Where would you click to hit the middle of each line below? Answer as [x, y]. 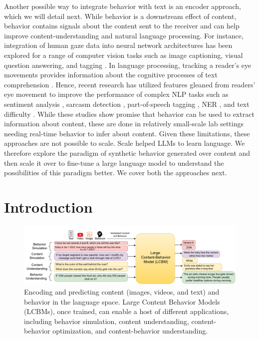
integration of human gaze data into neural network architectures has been [118, 45]
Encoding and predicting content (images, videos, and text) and [122, 292]
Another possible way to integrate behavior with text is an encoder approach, [123, 6]
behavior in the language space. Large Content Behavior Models [122, 301]
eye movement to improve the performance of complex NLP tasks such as [116, 94]
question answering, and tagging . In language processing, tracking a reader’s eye [128, 65]
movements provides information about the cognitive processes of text [111, 75]
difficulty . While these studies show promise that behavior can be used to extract [129, 114]
